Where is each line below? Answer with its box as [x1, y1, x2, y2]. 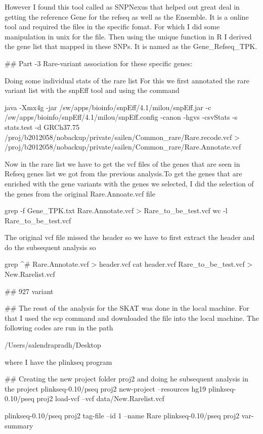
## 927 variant [5, 285, 54, 296]
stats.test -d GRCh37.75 [5, 121, 79, 132]
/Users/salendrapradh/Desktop [5, 340, 101, 350]
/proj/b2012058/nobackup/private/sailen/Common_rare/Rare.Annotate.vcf [5, 141, 241, 152]
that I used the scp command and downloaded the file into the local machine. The [5, 312, 259, 323]
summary [5, 420, 33, 430]
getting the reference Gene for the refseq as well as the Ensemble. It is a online [5, 11, 249, 22]
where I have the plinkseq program [5, 356, 112, 367]
